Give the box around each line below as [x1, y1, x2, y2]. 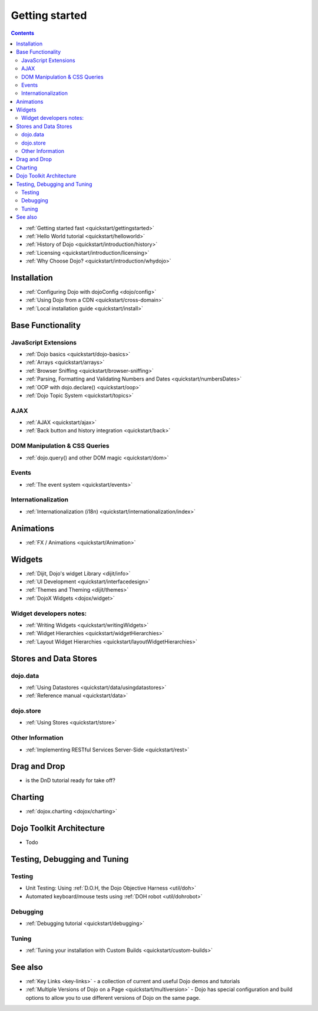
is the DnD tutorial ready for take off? [25, 777, 116, 784]
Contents [11, 29, 35, 37]
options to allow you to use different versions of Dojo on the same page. [25, 994, 201, 1001]
